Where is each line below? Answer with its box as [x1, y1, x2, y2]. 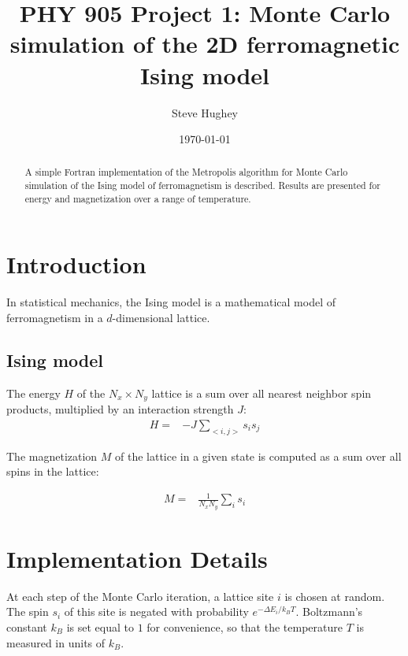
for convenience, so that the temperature [147, 618, 343, 635]
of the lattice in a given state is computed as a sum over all [115, 447, 402, 464]
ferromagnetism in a [6, 309, 103, 325]
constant [6, 618, 47, 635]
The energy [6, 384, 61, 401]
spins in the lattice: [6, 463, 99, 480]
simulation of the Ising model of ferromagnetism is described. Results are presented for [24, 179, 380, 192]
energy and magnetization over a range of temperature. [24, 191, 251, 205]
